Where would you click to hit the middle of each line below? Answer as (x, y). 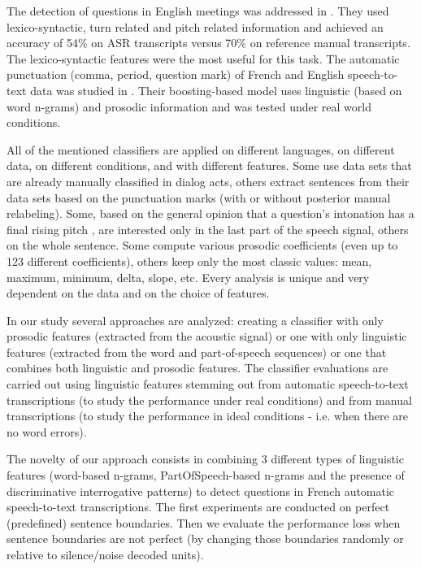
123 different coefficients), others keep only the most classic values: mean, (189, 261)
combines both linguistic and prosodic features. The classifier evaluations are (197, 368)
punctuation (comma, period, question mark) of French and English (176, 74)
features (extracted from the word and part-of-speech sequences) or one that (197, 352)
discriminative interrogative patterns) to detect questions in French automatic (201, 491)
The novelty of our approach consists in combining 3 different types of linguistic (205, 459)
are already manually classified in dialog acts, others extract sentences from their (208, 181)
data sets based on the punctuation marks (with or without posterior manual (199, 197)
